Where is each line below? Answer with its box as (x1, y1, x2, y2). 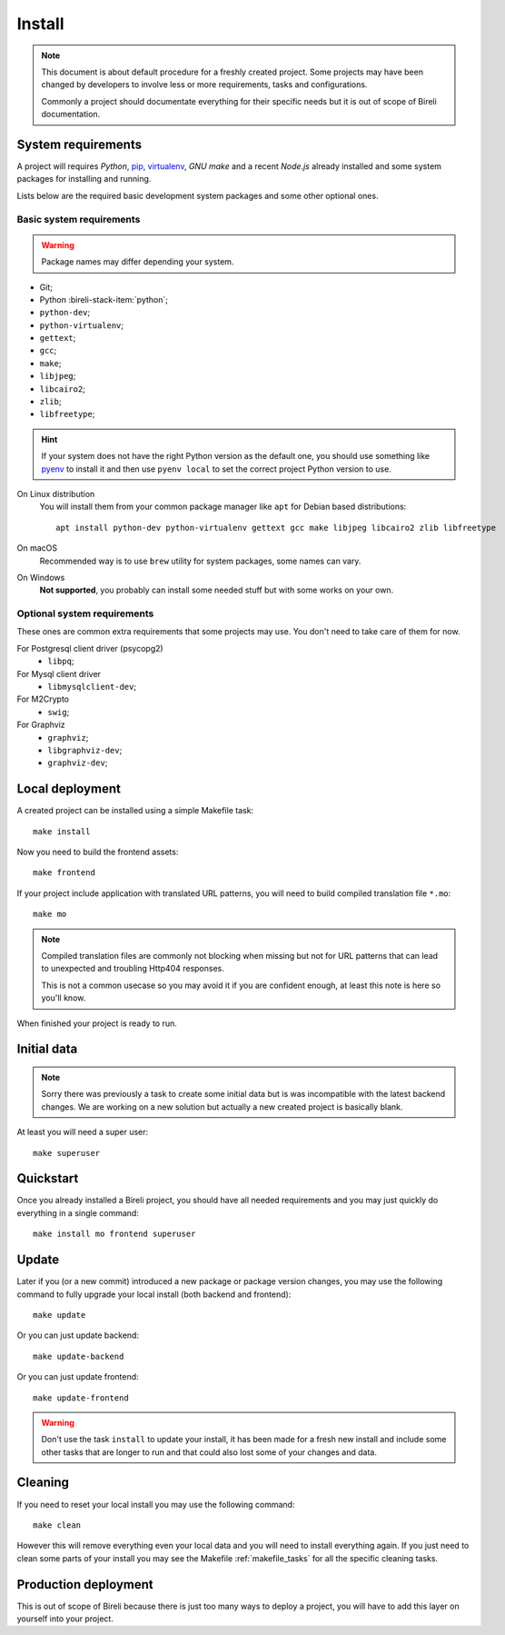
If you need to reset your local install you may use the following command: (16, 1499, 295, 1510)
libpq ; (47, 655, 74, 667)
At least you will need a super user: (16, 1127, 149, 1138)
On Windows (16, 572, 65, 583)
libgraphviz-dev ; (47, 745, 123, 755)
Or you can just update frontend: (16, 1371, 140, 1382)
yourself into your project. (16, 1613, 114, 1624)
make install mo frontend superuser (33, 1229, 196, 1240)
